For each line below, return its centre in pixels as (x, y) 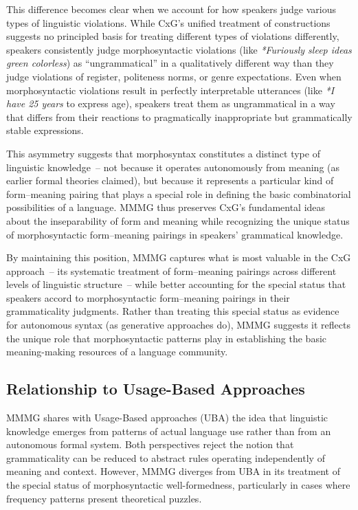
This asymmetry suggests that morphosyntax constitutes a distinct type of (163, 153)
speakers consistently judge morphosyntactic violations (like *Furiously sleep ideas (179, 49)
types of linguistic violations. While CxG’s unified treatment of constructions (168, 22)
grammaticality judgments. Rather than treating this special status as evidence (173, 311)
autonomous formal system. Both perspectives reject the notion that (150, 444)
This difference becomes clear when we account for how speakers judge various (171, 9)
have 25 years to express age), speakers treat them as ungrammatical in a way (171, 103)
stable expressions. (45, 130)
